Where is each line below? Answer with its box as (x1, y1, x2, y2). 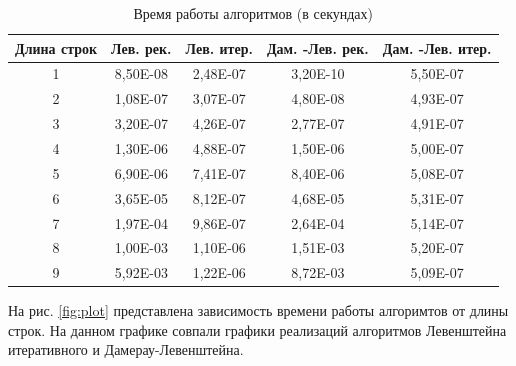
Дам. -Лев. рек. (266, 37, 369, 58)
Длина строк (15, 37, 98, 58)
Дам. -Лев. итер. (382, 37, 492, 58)
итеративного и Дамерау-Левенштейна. (8, 339, 244, 360)
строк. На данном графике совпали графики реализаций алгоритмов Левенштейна (8, 319, 507, 340)
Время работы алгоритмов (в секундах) (133, 3, 374, 23)
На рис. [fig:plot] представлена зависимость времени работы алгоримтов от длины (8, 300, 509, 321)
